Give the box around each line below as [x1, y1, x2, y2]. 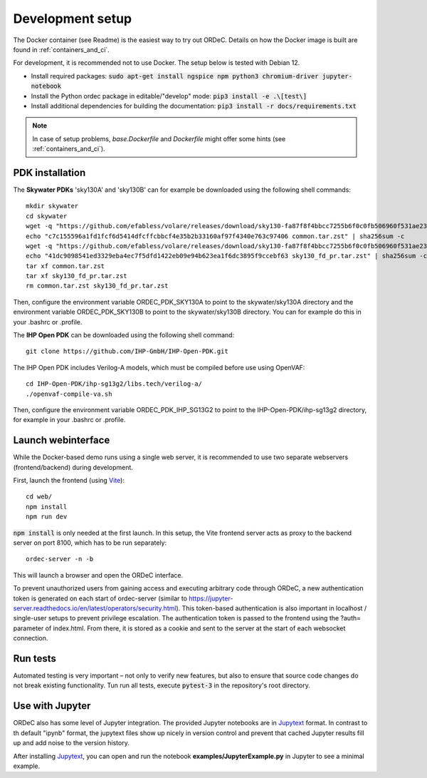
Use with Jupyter [13, 700, 91, 712]
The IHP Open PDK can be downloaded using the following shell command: [13, 331, 235, 339]
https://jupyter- [189, 594, 233, 603]
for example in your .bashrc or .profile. [13, 416, 126, 424]
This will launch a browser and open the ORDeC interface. [13, 570, 184, 579]
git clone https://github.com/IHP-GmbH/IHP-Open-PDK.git [26, 347, 229, 356]
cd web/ [26, 493, 53, 501]
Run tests [13, 652, 56, 665]
